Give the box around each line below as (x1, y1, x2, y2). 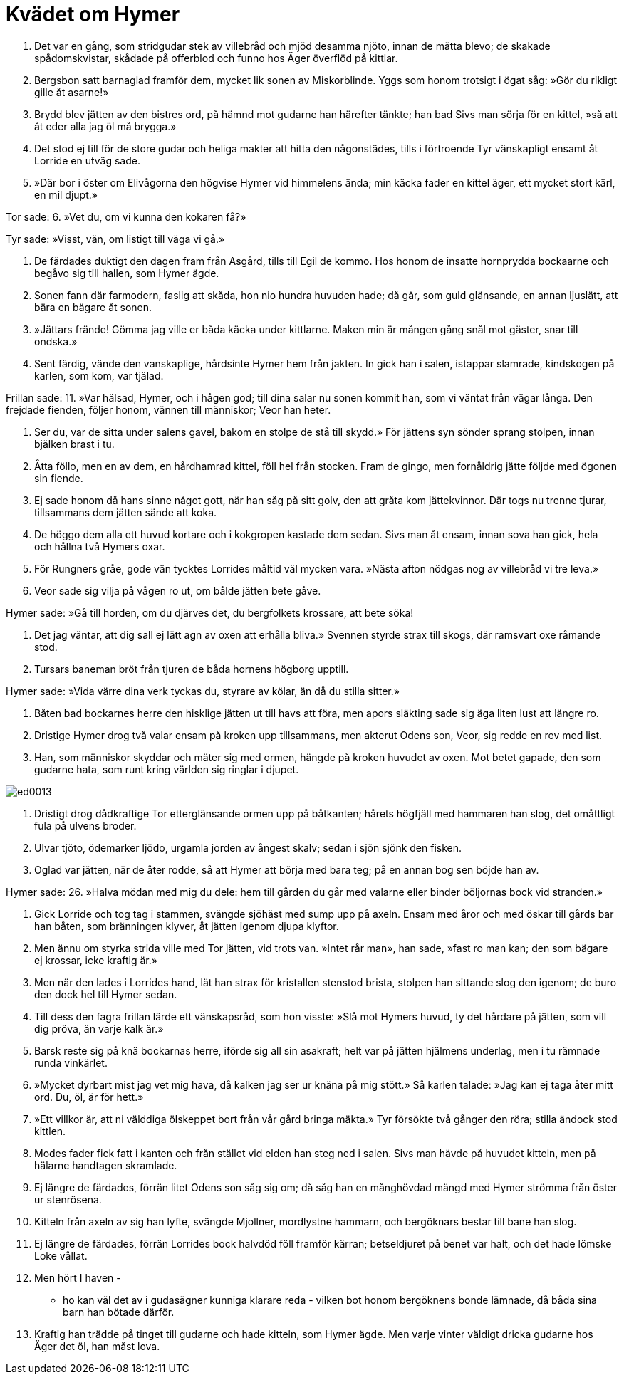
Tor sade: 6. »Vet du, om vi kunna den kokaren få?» (6, 210, 246, 223)
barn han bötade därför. (63, 1305, 175, 1318)
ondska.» (34, 335, 78, 347)
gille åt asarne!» (34, 85, 109, 98)
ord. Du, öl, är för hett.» (34, 1090, 144, 1103)
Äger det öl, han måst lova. (34, 1339, 160, 1352)
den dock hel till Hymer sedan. (34, 988, 177, 1000)
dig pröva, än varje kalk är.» (34, 1022, 164, 1035)
